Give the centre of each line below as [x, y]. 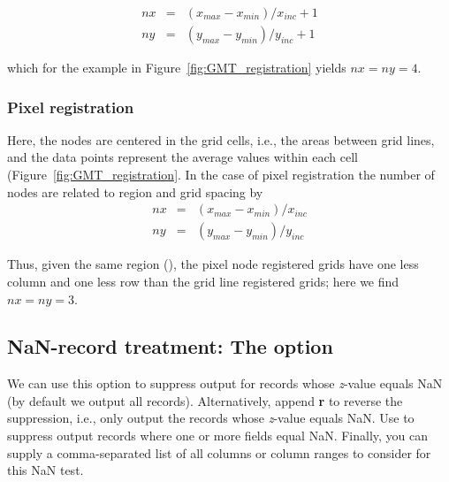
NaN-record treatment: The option [170, 346]
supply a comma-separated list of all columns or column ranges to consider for [219, 452]
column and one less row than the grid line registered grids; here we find [203, 281]
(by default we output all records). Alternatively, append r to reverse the [205, 400]
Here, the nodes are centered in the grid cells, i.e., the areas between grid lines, [221, 139]
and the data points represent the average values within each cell [183, 157]
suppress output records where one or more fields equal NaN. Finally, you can [218, 436]
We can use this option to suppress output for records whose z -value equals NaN [225, 383]
